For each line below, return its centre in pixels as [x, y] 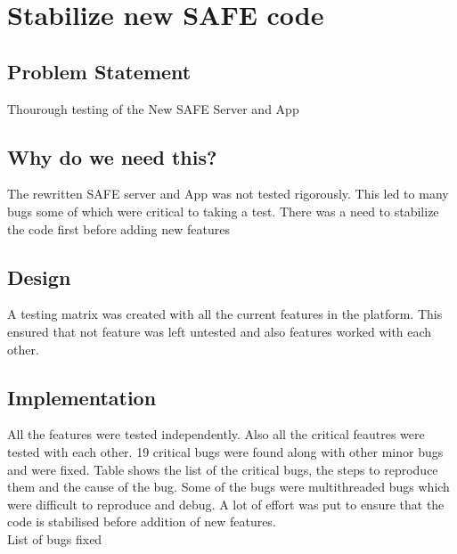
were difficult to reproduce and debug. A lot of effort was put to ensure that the [226, 504]
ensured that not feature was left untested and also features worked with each [220, 331]
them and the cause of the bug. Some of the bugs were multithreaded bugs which [228, 487]
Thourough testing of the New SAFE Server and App [153, 108]
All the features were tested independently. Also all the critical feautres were [216, 434]
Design [39, 277]
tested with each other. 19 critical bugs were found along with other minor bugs [225, 451]
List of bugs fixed [55, 538]
